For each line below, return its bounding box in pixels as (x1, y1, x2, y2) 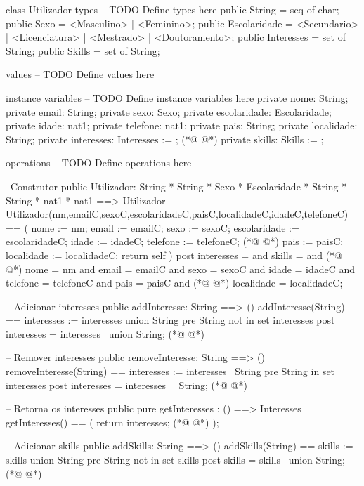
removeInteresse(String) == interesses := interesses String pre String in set (6, 364, 335, 379)
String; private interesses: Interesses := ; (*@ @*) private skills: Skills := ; (6, 131, 324, 146)
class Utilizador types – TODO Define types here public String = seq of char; (6, 2, 339, 16)
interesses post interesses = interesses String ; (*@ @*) (6, 377, 247, 392)
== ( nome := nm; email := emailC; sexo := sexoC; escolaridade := (6, 220, 299, 235)
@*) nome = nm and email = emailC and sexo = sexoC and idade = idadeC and (6, 261, 356, 276)
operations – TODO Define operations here (6, 155, 192, 170)
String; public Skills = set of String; (6, 43, 160, 58)
